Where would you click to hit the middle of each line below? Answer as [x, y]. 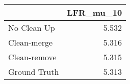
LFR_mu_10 [95, 12]
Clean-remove [32, 57]
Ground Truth [34, 72]
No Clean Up [32, 28]
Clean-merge [31, 42]
